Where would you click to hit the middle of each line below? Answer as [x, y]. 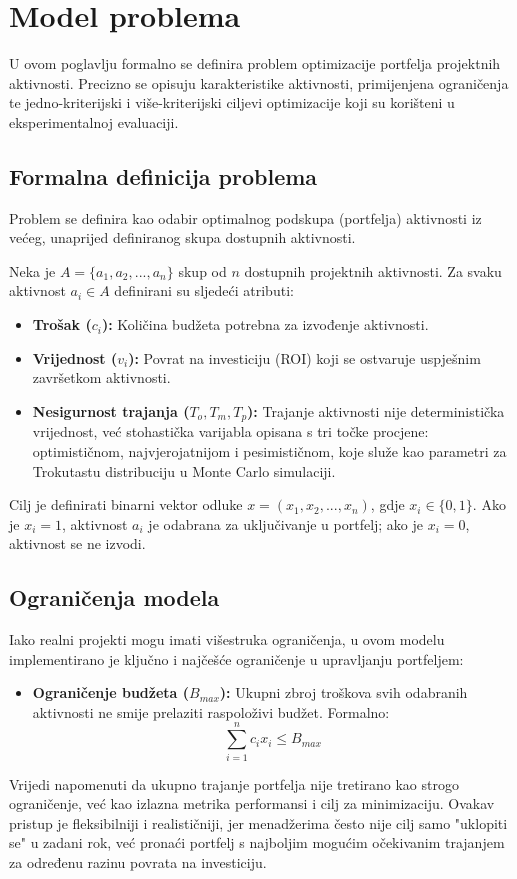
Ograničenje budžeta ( [111, 692]
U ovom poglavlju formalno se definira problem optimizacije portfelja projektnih [255, 63]
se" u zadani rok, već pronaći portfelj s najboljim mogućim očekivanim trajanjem [257, 842]
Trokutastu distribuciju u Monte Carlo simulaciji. [184, 470]
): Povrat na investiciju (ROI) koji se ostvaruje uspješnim [304, 357]
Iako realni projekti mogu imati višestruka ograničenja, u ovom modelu [227, 639]
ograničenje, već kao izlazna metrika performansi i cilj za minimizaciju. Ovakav [252, 803]
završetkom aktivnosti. [101, 377]
